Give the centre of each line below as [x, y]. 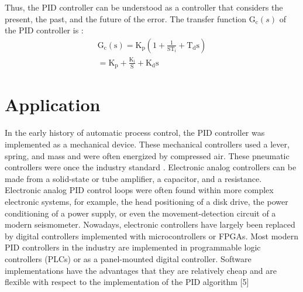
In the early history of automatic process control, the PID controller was [135, 133]
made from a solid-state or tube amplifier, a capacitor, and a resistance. [133, 178]
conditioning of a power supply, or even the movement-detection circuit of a [140, 213]
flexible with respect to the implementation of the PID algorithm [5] [127, 282]
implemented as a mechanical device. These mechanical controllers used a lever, [147, 144]
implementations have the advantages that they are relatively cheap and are [141, 270]
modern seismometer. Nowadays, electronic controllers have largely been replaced [150, 224]
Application [53, 104]
